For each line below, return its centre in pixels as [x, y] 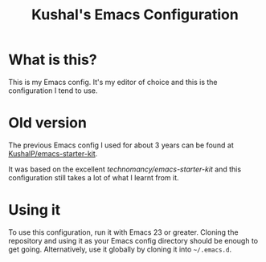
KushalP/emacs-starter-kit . [53, 153]
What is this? [53, 60]
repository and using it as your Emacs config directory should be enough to [133, 240]
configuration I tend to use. [53, 91]
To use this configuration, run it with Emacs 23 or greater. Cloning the [123, 232]
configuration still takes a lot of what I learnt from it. [94, 177]
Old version [47, 123]
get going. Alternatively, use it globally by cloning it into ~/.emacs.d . [120, 249]
